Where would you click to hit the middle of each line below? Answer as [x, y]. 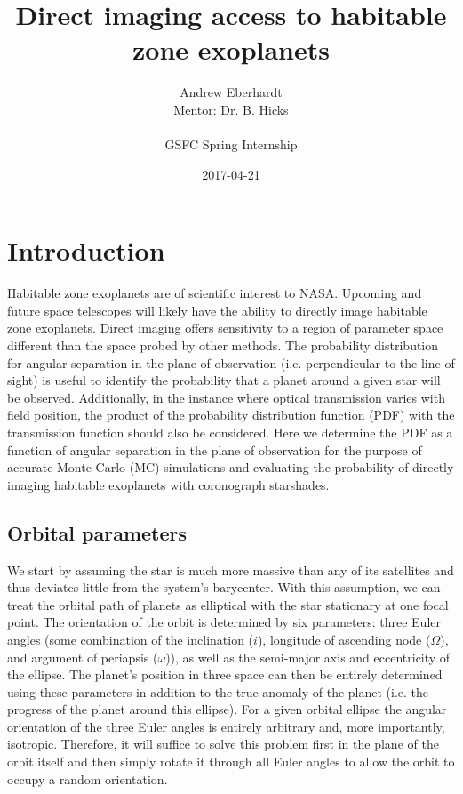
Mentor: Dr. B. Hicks [231, 109]
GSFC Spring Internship [231, 144]
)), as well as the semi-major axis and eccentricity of [308, 657]
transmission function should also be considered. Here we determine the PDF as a [230, 432]
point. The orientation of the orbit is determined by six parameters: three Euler [224, 622]
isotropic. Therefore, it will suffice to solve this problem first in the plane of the [223, 744]
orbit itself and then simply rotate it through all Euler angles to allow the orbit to [231, 762]
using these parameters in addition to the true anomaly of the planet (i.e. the [218, 691]
